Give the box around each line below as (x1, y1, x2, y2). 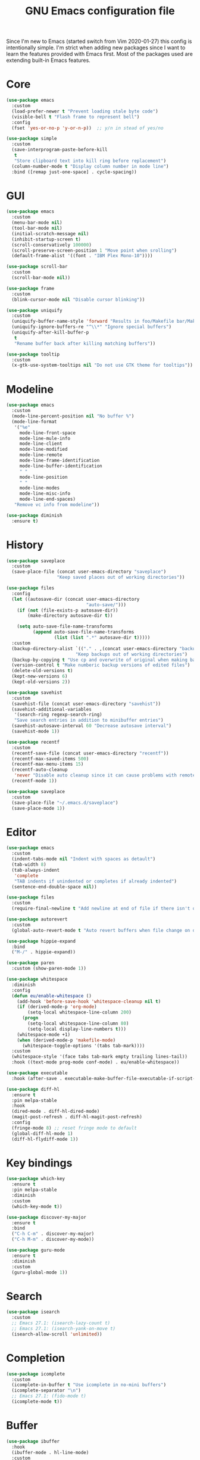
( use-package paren (6, 960, 55, 966)
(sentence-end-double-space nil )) (11, 884, 97, 890)
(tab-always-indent (11, 867, 60, 873)
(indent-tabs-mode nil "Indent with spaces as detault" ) (11, 856, 156, 862)
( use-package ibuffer (6, 1438, 60, 1445)
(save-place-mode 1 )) (11, 805, 65, 811)
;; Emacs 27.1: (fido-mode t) (11, 1393, 86, 1399)
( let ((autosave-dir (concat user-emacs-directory (11, 596, 140, 602)
